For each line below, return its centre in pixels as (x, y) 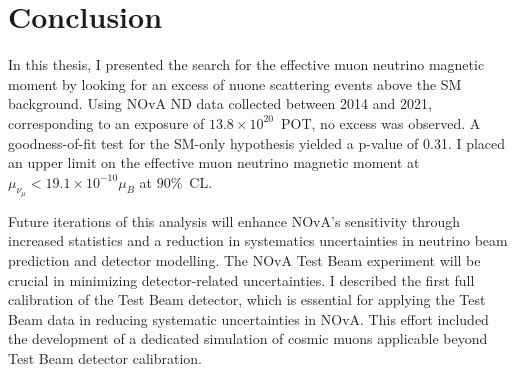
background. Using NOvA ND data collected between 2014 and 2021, (220, 103)
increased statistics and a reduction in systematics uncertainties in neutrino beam (258, 240)
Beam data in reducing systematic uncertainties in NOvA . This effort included (248, 318)
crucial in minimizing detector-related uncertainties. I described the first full (241, 279)
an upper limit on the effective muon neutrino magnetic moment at (214, 162)
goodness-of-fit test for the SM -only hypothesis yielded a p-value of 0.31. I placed (257, 142)
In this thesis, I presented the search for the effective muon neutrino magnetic (246, 64)
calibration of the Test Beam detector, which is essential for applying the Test (247, 299)
